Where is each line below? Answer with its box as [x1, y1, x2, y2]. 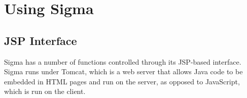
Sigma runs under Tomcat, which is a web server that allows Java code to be [4, 66, 243, 77]
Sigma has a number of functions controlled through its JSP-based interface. [4, 56, 241, 67]
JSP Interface [4, 32, 77, 48]
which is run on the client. [4, 86, 86, 96]
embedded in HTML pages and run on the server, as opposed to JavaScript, [4, 76, 240, 86]
